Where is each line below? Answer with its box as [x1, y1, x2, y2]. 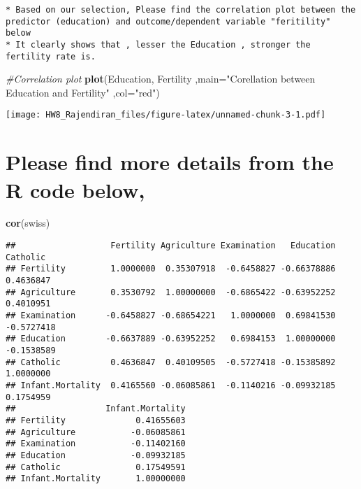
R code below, [6, 175, 145, 204]
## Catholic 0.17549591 [6, 462, 186, 472]
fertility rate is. [6, 51, 96, 62]
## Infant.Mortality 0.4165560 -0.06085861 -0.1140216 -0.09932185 [6, 380, 336, 390]
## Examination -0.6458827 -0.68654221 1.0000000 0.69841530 [6, 310, 336, 320]
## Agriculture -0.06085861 [6, 427, 186, 437]
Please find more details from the [6, 148, 334, 176]
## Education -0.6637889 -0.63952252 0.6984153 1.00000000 [6, 334, 336, 344]
